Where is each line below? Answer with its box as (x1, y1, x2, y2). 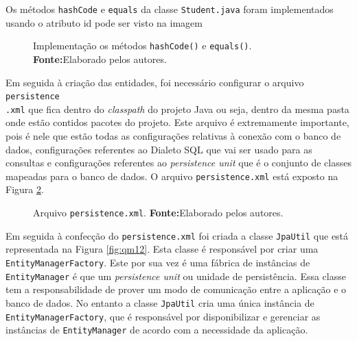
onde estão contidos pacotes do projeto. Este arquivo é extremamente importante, (5, 115, 349, 129)
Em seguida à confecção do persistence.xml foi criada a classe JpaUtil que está (5, 228, 349, 242)
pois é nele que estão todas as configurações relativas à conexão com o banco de (5, 129, 341, 142)
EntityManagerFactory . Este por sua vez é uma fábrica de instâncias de (5, 255, 310, 269)
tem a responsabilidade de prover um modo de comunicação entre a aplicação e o (5, 282, 347, 296)
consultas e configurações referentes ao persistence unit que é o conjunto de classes (5, 155, 352, 170)
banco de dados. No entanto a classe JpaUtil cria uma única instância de (5, 295, 314, 310)
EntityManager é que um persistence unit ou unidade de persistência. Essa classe (5, 268, 346, 283)
